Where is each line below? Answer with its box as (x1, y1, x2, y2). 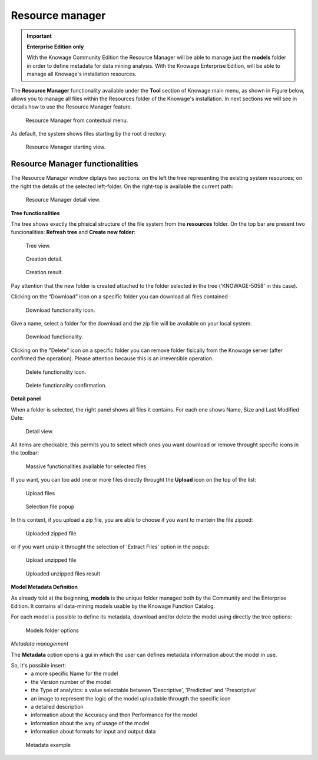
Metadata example (25, 741, 71, 748)
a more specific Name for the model (31, 670, 118, 677)
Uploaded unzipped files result (25, 570, 101, 577)
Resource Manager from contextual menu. (25, 117, 128, 124)
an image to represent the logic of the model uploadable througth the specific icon (31, 695, 231, 702)
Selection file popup (25, 503, 75, 510)
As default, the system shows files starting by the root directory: (11, 130, 167, 137)
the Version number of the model (31, 678, 111, 685)
